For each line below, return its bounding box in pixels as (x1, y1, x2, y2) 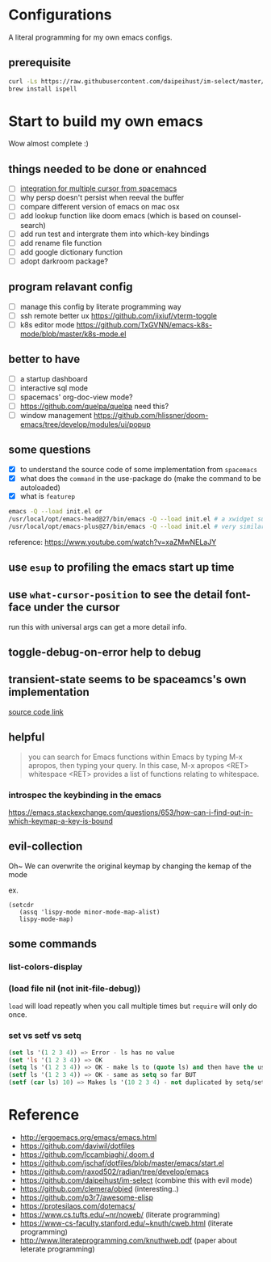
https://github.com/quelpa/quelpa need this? (19, 401, 169, 411)
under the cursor (33, 601, 120, 614)
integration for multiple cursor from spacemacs (19, 184, 177, 193)
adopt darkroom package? (19, 256, 109, 266)
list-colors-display (8, 961, 83, 973)
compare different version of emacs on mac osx (19, 202, 180, 212)
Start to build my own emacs (8, 112, 203, 130)
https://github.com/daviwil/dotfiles (19, 1142, 135, 1151)
